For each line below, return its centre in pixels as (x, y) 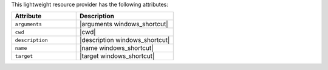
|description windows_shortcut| (125, 40)
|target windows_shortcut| (117, 56)
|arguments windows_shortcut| (124, 24)
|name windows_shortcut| (116, 48)
